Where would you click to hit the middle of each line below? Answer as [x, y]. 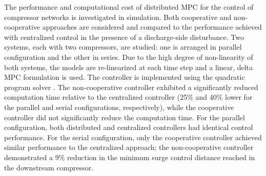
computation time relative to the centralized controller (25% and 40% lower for [128, 97]
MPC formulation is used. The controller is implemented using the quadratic [125, 77]
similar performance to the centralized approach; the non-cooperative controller [129, 147]
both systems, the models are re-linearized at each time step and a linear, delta [129, 67]
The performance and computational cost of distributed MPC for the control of [129, 7]
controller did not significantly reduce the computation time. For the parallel [125, 117]
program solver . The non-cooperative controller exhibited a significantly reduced [131, 87]
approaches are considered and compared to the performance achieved [152, 27]
